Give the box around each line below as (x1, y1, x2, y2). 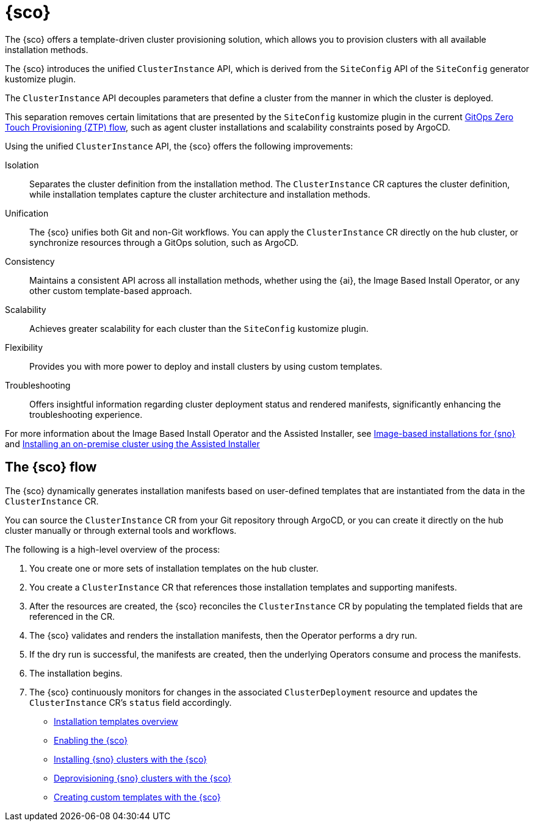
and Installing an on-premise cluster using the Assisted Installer (5, 438, 260, 449)
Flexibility (5, 342, 43, 353)
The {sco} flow (5, 459, 97, 475)
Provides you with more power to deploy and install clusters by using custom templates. (29, 361, 383, 372)
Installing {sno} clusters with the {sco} (54, 753, 207, 764)
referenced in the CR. (29, 611, 115, 622)
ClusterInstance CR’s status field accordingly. (29, 697, 232, 708)
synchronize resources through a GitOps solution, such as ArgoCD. (29, 237, 299, 248)
